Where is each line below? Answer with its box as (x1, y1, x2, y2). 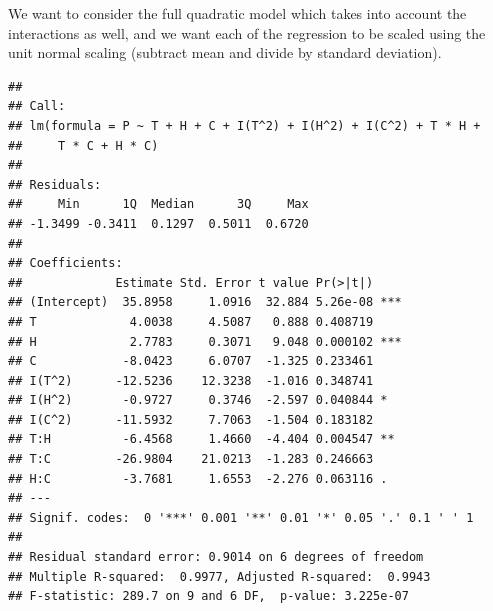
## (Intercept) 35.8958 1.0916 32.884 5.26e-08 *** (8, 295, 402, 310)
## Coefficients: (8, 256, 123, 271)
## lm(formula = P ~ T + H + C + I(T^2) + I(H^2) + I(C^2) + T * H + (8, 118, 481, 133)
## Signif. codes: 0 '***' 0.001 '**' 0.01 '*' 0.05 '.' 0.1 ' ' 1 (8, 510, 474, 525)
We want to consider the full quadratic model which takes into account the (8, 3, 467, 23)
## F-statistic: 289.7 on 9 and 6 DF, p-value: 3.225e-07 (8, 589, 409, 604)
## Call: (8, 99, 66, 114)
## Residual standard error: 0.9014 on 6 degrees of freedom (8, 550, 424, 565)
